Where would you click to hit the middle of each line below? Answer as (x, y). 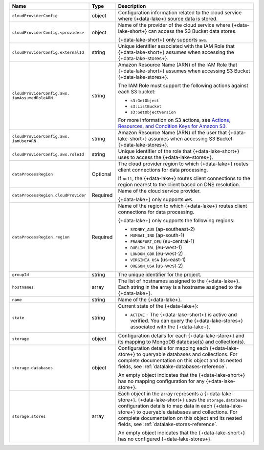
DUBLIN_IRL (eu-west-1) (156, 247)
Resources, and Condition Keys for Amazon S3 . (173, 126)
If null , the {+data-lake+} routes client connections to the (184, 178)
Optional (101, 174)
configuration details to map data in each (165, 406)
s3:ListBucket (146, 107)
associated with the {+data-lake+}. (170, 327)
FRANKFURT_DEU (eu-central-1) (162, 241)
